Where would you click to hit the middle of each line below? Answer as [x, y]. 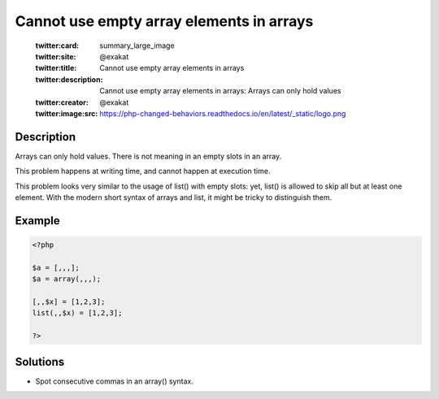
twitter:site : [56, 56]
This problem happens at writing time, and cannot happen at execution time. [143, 171]
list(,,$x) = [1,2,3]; [77, 313]
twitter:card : [57, 46]
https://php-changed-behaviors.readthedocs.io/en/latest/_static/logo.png [223, 113]
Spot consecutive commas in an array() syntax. [115, 381]
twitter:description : [69, 79]
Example [37, 221]
